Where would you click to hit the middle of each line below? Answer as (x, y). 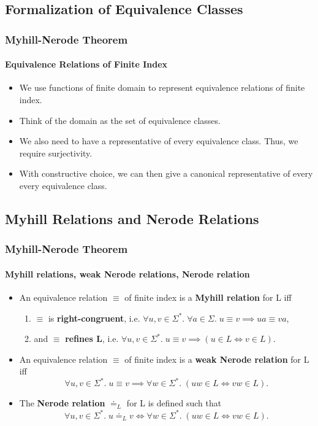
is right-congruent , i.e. (94, 318)
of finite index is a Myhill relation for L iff (208, 297)
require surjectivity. (56, 153)
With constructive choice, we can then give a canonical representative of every (166, 173)
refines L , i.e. (92, 339)
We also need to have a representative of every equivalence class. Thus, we (159, 141)
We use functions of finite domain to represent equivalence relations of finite (162, 87)
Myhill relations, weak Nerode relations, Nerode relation (127, 273)
